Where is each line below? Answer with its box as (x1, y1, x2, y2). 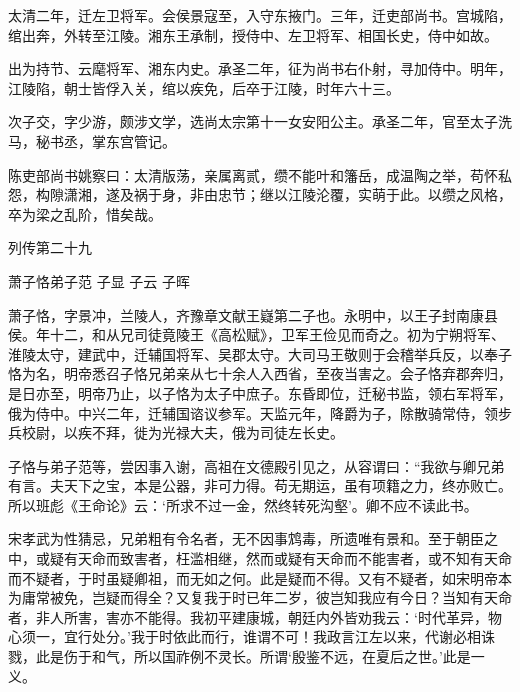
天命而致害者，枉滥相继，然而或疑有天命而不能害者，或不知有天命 (77, 548, 512, 569)
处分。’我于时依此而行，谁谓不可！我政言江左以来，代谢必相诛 (91, 626, 495, 647)
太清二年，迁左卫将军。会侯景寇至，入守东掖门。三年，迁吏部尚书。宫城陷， (8, 5, 512, 25)
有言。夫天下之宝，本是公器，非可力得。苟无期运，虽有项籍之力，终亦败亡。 (8, 475, 512, 496)
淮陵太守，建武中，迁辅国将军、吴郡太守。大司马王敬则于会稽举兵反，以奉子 (8, 343, 512, 364)
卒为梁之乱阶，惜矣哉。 (8, 203, 162, 224)
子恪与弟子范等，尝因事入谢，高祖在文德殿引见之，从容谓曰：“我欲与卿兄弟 (8, 455, 505, 476)
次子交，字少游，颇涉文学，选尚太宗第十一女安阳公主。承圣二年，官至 (8, 111, 470, 132)
